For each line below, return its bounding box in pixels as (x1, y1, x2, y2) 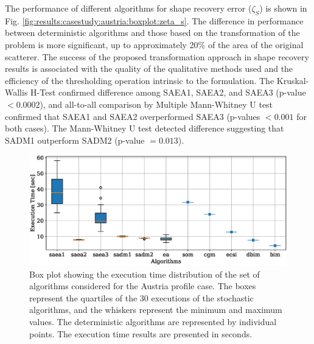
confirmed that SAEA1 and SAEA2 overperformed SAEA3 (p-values (5, 110, 260, 122)
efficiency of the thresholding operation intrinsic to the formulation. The (5, 74, 274, 86)
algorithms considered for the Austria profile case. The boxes (29, 279, 256, 292)
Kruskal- (276, 74, 309, 86)
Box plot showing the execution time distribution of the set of (29, 267, 260, 280)
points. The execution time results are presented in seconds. (29, 327, 253, 340)
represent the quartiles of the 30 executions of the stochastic (29, 291, 254, 304)
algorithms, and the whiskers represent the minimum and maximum (29, 303, 282, 316)
